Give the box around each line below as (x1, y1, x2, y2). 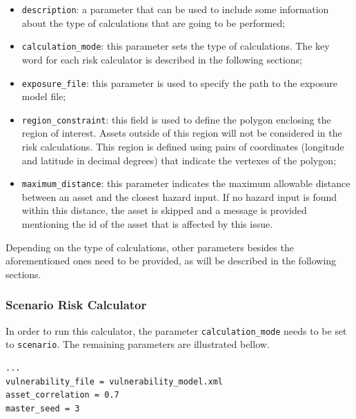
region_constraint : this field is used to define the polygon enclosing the (21, 112, 331, 126)
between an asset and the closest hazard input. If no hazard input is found (21, 189, 337, 204)
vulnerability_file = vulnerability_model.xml (6, 376, 223, 387)
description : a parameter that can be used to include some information (21, 2, 329, 16)
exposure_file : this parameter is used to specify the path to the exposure (21, 75, 337, 90)
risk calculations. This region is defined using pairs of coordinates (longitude (21, 139, 344, 153)
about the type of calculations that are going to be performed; (21, 15, 286, 30)
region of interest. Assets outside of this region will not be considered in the (21, 126, 342, 140)
